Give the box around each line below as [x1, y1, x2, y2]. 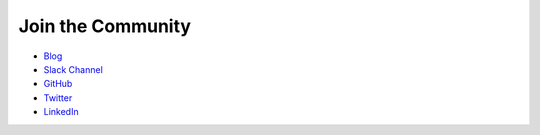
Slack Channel [43, 63, 104, 75]
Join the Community [18, 15, 192, 37]
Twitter [43, 91, 73, 104]
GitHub [43, 78, 73, 90]
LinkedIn [43, 106, 79, 118]
